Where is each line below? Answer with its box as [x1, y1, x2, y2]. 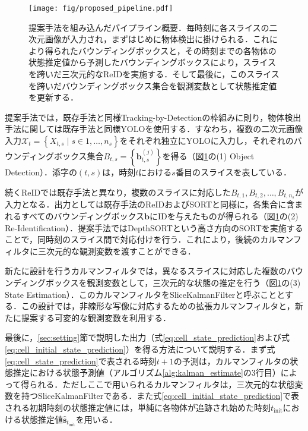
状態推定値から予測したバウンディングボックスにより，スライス [28, 56, 276, 68]
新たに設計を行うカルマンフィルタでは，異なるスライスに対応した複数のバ [5, 265, 295, 277]
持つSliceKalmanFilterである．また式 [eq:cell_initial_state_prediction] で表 [21, 389, 300, 402]
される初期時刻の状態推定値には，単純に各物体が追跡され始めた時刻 [5, 401, 271, 413]
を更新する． [28, 91, 78, 103]
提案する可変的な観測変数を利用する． [21, 311, 171, 323]
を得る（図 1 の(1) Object [162, 150, 255, 162]
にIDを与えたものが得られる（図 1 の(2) [150, 210, 299, 222]
